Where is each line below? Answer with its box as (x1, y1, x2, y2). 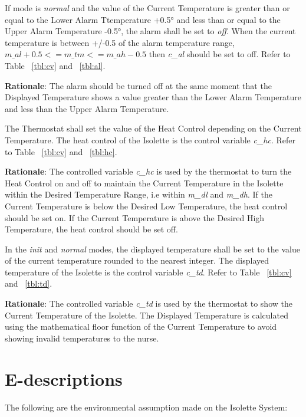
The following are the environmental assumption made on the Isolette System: (5, 400, 288, 413)
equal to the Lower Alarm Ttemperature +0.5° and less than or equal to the (5, 13, 281, 25)
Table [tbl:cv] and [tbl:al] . (5, 59, 106, 71)
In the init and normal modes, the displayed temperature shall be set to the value (5, 242, 300, 255)
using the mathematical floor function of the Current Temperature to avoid (5, 320, 277, 333)
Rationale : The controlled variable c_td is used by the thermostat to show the (5, 297, 292, 310)
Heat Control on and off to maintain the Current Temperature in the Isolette (5, 176, 284, 189)
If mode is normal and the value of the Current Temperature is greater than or (5, 2, 290, 14)
